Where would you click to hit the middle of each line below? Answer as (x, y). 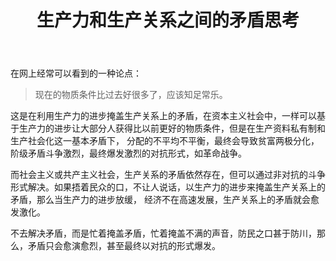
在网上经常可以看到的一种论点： (76, 73)
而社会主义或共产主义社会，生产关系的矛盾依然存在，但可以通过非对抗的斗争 (168, 175)
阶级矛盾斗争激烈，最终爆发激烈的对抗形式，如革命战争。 (128, 153)
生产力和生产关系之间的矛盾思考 (168, 20)
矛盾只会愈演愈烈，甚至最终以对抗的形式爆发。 (124, 246)
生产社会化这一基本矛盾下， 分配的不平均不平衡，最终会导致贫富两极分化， (165, 141)
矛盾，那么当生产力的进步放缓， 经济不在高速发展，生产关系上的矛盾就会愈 (165, 200)
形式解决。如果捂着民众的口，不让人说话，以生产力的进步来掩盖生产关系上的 (168, 187)
